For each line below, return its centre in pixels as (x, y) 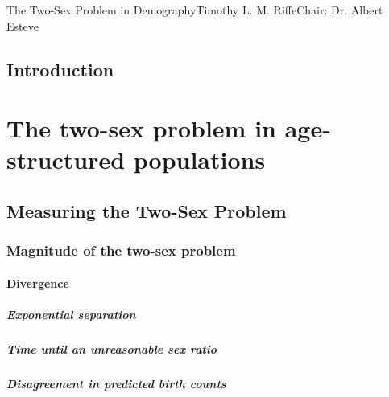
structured (66, 160)
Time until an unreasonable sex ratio (112, 348)
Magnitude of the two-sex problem (121, 250)
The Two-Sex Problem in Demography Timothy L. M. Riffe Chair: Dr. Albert (195, 10)
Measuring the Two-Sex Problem (147, 210)
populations (199, 160)
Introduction (60, 69)
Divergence (38, 282)
